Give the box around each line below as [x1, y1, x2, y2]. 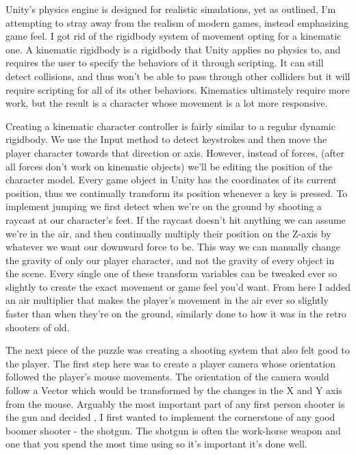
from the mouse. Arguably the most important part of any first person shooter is [5, 396, 345, 411]
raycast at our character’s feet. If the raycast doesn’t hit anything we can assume [5, 212, 346, 226]
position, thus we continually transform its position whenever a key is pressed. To [5, 185, 348, 200]
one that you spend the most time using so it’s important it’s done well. [5, 437, 307, 451]
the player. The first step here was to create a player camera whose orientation [5, 356, 335, 370]
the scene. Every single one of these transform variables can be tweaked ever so [5, 266, 338, 281]
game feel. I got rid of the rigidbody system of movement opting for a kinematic [5, 29, 342, 43]
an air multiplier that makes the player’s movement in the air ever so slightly [5, 293, 329, 307]
